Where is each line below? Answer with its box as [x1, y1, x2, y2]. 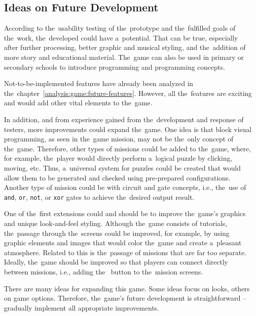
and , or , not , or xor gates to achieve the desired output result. [4, 191, 194, 202]
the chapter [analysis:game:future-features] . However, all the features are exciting [4, 88, 252, 98]
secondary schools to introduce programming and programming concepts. [4, 61, 225, 72]
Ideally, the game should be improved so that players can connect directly [4, 257, 228, 267]
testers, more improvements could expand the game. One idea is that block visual [4, 124, 252, 134]
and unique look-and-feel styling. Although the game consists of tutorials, [4, 218, 227, 228]
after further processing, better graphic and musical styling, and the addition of [4, 42, 246, 52]
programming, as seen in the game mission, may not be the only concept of [4, 134, 234, 144]
